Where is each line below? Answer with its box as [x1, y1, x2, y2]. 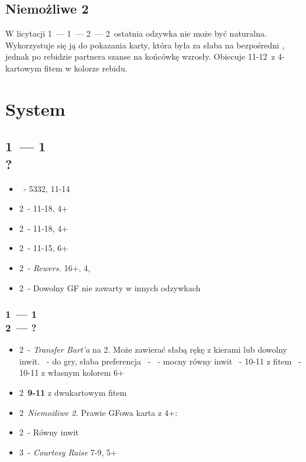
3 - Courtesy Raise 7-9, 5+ [19, 445, 118, 458]
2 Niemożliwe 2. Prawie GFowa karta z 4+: [19, 406, 178, 418]
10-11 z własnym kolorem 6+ [19, 366, 125, 379]
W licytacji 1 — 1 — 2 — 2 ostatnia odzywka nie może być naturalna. [5, 27, 267, 40]
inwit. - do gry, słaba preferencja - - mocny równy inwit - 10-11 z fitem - [19, 354, 301, 367]
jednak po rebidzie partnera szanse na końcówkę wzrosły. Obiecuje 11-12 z [5, 50, 275, 63]
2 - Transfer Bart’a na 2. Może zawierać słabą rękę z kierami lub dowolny [19, 343, 287, 356]
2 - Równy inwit [19, 426, 79, 438]
